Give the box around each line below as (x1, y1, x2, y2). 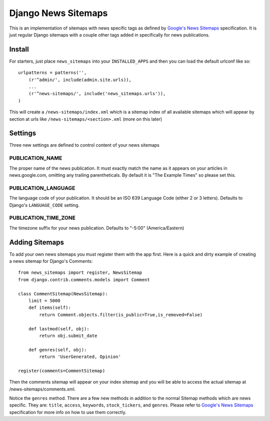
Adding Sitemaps (9, 238, 64, 246)
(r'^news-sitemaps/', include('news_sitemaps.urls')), (28, 91, 166, 97)
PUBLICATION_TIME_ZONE (9, 214, 76, 221)
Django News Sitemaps (9, 8, 108, 19)
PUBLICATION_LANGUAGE (9, 184, 75, 191)
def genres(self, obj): (28, 347, 87, 352)
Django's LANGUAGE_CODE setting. (9, 202, 80, 208)
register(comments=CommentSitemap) (18, 368, 105, 373)
